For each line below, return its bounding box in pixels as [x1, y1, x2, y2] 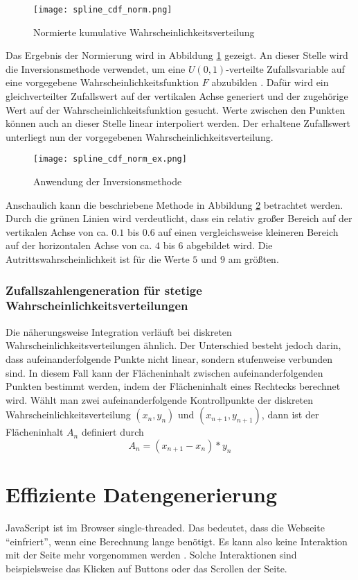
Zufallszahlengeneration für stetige [6, 281, 202, 298]
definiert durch [81, 425, 144, 439]
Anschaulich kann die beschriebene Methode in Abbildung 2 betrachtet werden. [6, 197, 343, 212]
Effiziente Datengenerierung [6, 480, 278, 509]
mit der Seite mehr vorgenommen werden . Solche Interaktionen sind [6, 547, 297, 562]
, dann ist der [261, 407, 319, 422]
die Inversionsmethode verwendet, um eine [6, 61, 186, 76]
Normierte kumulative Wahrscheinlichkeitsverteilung [33, 24, 255, 39]
